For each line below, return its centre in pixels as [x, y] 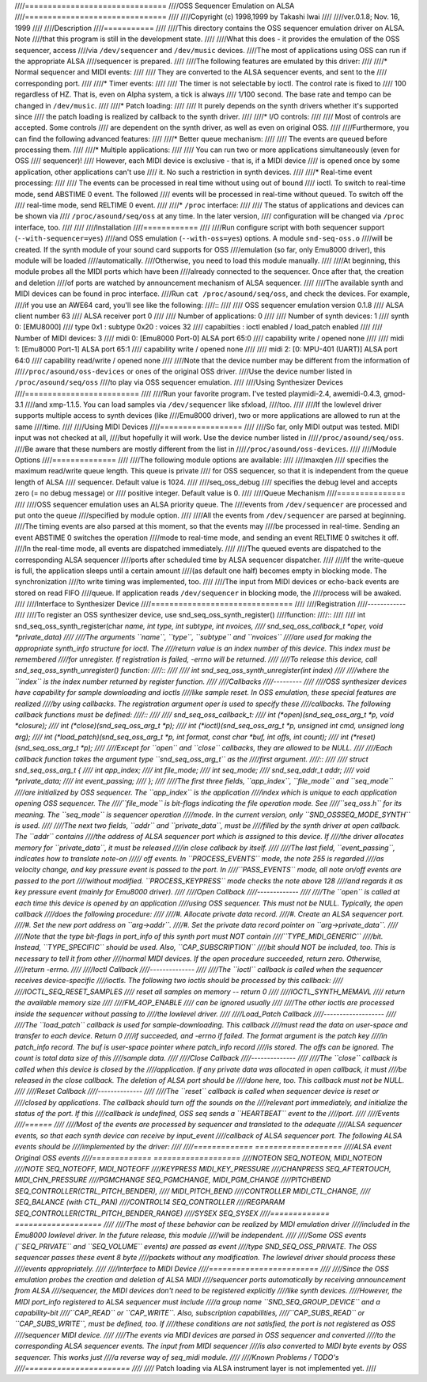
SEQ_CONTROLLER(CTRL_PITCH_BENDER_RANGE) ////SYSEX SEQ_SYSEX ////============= [172, 1213]
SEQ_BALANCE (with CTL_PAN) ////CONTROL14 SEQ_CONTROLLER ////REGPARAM [150, 1202]
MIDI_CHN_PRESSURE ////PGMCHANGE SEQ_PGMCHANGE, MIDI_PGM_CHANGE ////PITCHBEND [173, 1180]
